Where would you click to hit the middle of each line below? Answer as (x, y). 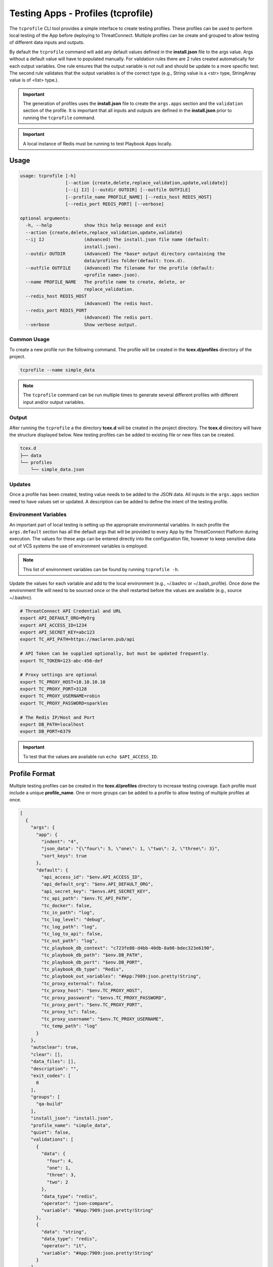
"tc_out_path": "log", (70, 941)
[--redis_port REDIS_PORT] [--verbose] (115, 204)
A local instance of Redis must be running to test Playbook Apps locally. (98, 143)
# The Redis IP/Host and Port (57, 717)
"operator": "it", (64, 1246)
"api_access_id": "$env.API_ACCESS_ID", (92, 877)
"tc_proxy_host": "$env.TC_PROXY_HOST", (92, 991)
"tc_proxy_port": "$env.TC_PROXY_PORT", (92, 1005)
